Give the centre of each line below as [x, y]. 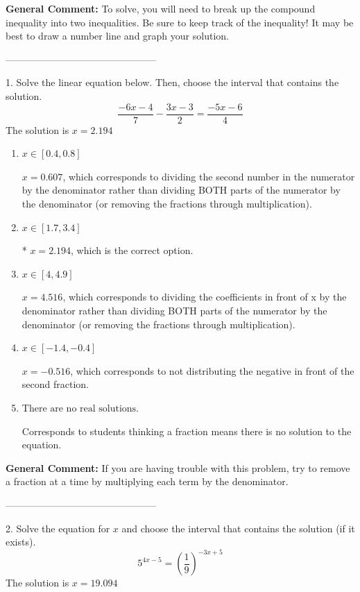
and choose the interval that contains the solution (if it [238, 528]
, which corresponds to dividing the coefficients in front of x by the [205, 297]
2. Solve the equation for [58, 528]
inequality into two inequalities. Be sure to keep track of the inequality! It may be [180, 22]
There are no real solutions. [80, 408]
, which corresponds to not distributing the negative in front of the [212, 370]
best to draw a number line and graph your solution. [117, 36]
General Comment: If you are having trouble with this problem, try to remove [178, 467]
